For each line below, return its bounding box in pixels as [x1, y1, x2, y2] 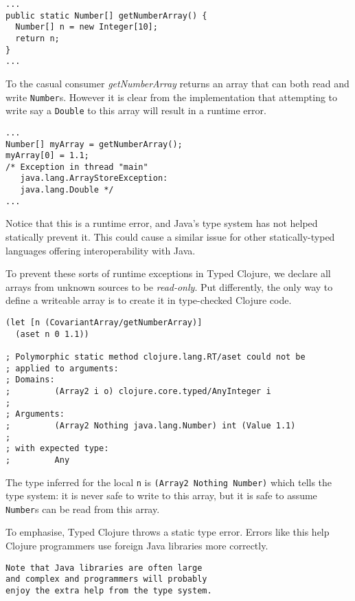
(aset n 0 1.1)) [15, 329, 89, 339]
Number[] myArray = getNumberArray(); [5, 139, 183, 149]
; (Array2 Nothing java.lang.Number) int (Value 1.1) [5, 420, 296, 430]
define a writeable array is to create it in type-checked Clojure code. [5, 293, 292, 307]
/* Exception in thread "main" [5, 162, 148, 172]
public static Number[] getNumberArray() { [5, 10, 207, 21]
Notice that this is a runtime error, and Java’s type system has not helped [5, 216, 318, 230]
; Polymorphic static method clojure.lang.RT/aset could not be [5, 351, 306, 362]
